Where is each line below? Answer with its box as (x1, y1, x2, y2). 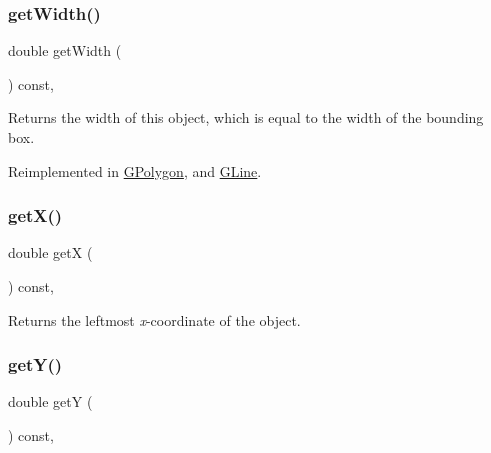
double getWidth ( (8, 40, 122, 61)
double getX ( (8, 242, 93, 263)
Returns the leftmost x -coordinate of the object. (8, 309, 301, 330)
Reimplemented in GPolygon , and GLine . (8, 160, 262, 181)
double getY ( (8, 391, 93, 412)
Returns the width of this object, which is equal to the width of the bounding (8, 107, 484, 128)
